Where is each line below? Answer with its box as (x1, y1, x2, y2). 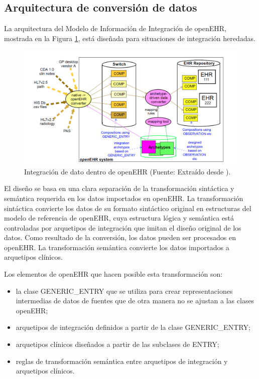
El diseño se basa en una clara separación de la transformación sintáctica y (4, 183, 234, 194)
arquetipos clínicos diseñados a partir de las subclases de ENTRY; (16, 339, 219, 349)
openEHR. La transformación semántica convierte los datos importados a (4, 242, 229, 252)
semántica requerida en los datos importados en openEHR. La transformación (4, 193, 243, 203)
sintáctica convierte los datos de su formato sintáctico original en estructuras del (4, 203, 251, 213)
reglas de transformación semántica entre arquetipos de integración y (16, 355, 228, 366)
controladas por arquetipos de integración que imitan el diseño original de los (4, 222, 241, 233)
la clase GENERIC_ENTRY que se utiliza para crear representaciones (16, 285, 233, 296)
